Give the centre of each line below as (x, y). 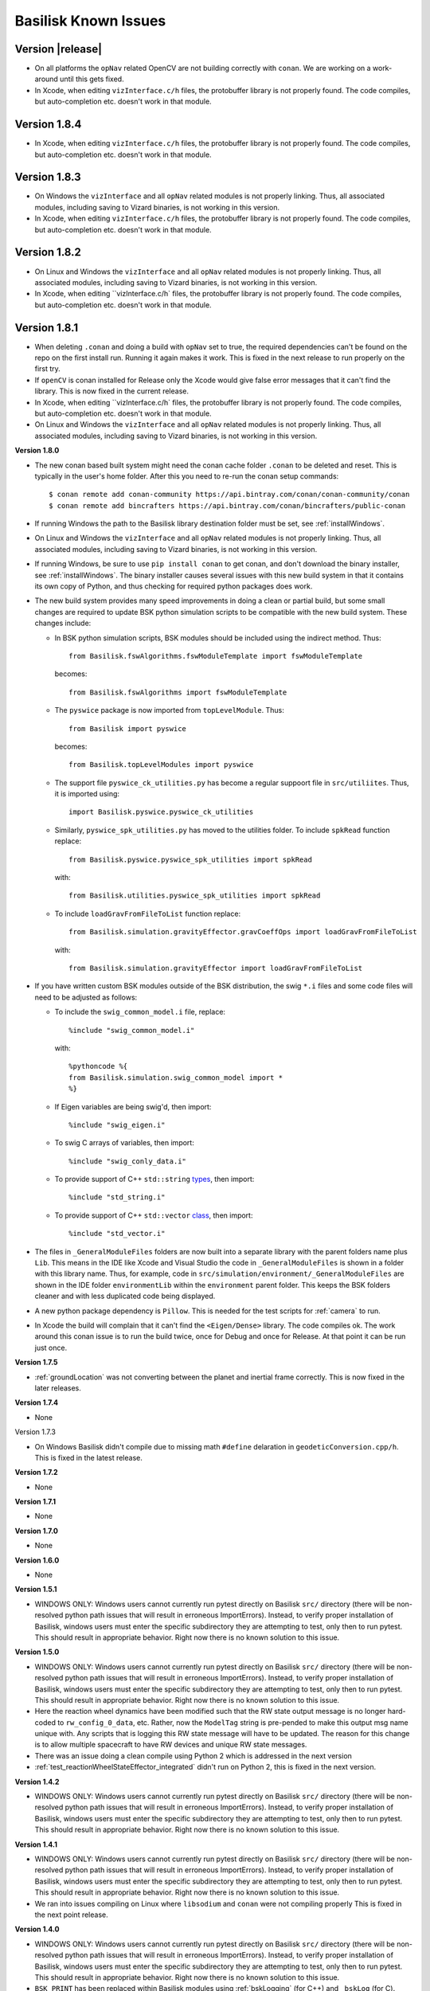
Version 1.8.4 (48, 125)
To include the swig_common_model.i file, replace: (140, 1012)
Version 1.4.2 (37, 1782)
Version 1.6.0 (37, 1560)
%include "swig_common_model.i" (132, 1030)
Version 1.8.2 (48, 252)
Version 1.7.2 (37, 1473)
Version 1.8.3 (48, 177)
